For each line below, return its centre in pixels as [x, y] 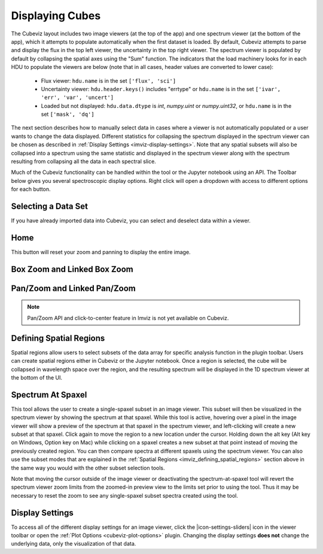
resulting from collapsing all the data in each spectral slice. [84, 161]
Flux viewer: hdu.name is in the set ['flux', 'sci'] [109, 80]
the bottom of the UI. [37, 377]
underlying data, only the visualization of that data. [74, 544]
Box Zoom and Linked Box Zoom [72, 269]
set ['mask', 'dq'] [68, 115]
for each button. [31, 189]
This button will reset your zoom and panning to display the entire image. [101, 252]
